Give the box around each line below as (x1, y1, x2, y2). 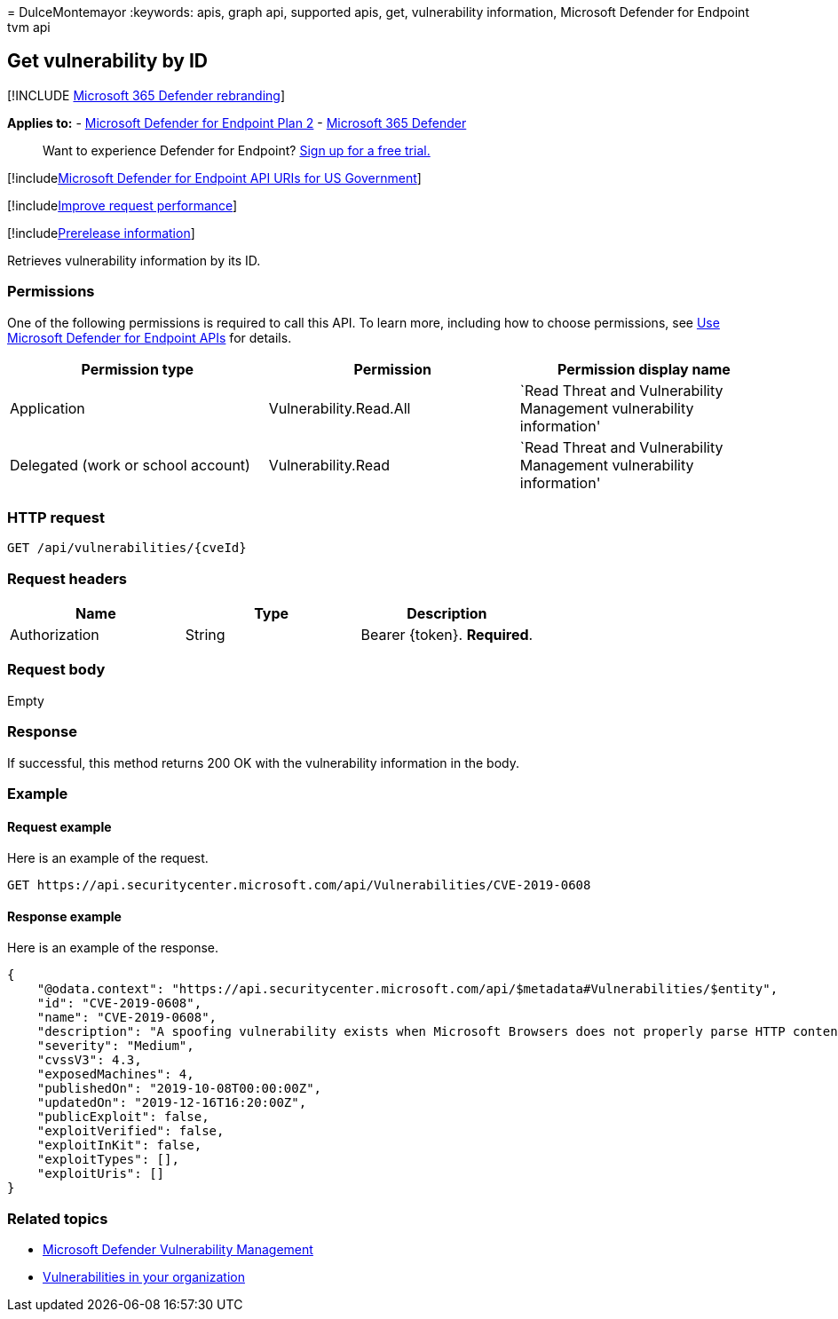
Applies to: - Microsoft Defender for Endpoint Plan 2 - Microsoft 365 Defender (7, 115, 467, 130)
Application (10, 399, 85, 417)
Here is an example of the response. (7, 940, 219, 956)
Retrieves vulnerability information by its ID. (7, 252, 261, 268)
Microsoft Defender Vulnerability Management (43, 1242, 313, 1258)
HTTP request (7, 508, 105, 526)
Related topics (7, 1209, 108, 1228)
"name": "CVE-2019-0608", (36, 1010, 217, 1025)
